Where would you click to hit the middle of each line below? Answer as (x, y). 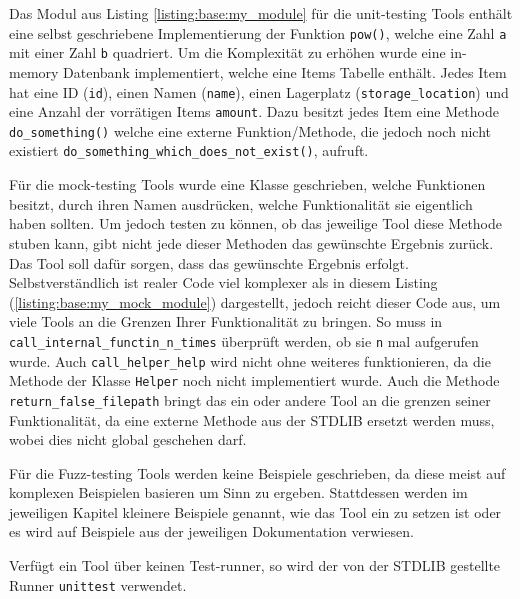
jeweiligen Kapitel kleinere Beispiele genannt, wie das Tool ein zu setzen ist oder (255, 511)
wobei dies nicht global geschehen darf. (128, 439)
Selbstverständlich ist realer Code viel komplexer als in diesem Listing (223, 282)
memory (34, 71)
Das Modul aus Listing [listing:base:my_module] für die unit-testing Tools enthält (261, 13)
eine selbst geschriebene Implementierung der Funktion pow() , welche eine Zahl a (258, 32)
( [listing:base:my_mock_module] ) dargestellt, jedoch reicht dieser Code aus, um (255, 301)
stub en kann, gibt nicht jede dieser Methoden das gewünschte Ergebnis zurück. (251, 242)
